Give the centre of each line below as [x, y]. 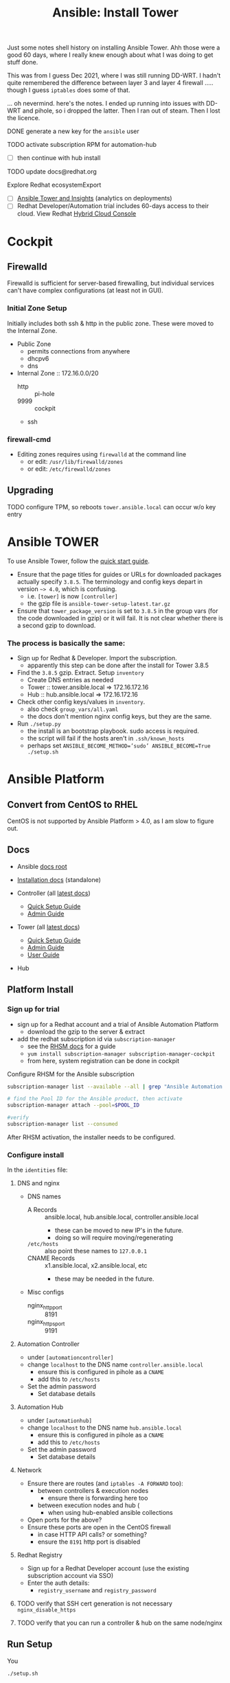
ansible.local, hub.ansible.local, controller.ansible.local [122, 1217]
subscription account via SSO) [70, 1575]
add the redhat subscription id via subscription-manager [96, 1038]
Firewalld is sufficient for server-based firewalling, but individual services [111, 283]
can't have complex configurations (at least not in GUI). [85, 290]
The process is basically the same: [66, 643]
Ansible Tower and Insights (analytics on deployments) [95, 198]
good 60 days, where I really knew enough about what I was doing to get [110, 55]
